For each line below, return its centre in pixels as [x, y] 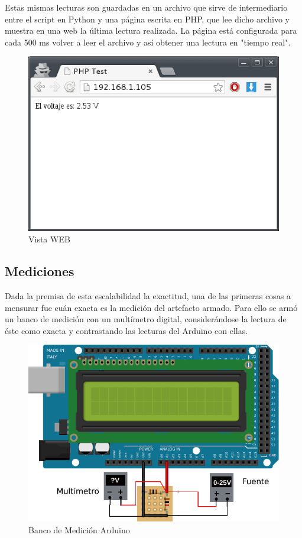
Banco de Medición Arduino [79, 530]
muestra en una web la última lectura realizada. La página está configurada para [151, 30]
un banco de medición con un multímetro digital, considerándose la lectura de [146, 319]
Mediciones [40, 271]
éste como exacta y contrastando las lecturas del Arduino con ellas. [126, 330]
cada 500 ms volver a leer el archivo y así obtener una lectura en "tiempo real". [148, 42]
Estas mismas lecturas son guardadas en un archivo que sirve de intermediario [146, 7]
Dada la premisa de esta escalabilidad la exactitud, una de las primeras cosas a [148, 295]
